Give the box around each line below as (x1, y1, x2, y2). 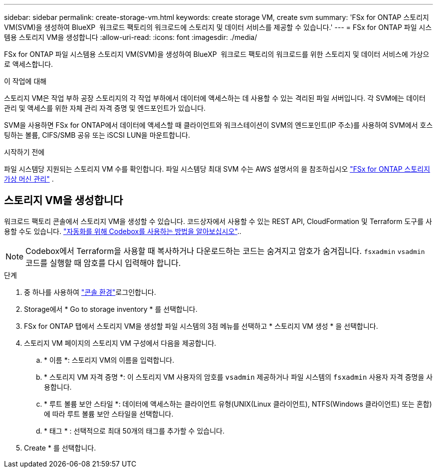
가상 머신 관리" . (4, 175, 54, 183)
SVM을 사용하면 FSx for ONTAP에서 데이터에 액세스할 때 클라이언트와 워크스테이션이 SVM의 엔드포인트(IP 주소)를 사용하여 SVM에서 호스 (4, 121, 433, 129)
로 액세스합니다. (4, 60, 53, 68)
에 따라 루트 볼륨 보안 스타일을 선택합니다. (44, 409, 174, 418)
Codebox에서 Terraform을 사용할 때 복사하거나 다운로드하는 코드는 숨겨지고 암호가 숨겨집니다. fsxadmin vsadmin (25, 245, 425, 256)
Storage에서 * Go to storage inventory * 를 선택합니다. (24, 304, 198, 313)
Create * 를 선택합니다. (24, 443, 96, 452)
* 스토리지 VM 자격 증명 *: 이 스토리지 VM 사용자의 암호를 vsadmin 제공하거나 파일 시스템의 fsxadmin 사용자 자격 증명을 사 (44, 372, 433, 381)
